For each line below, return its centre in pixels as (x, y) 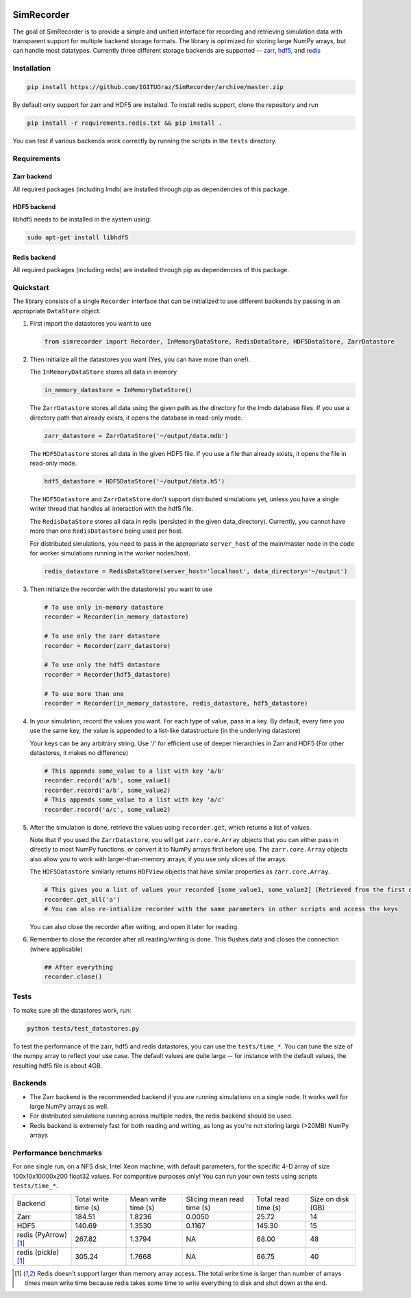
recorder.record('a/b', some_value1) (108, 781)
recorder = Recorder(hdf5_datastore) (108, 674)
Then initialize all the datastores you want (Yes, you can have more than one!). (140, 359)
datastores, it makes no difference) (79, 753)
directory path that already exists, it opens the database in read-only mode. (136, 418)
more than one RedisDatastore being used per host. (107, 531)
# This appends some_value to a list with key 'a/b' (135, 771)
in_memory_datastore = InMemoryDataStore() (119, 390)
